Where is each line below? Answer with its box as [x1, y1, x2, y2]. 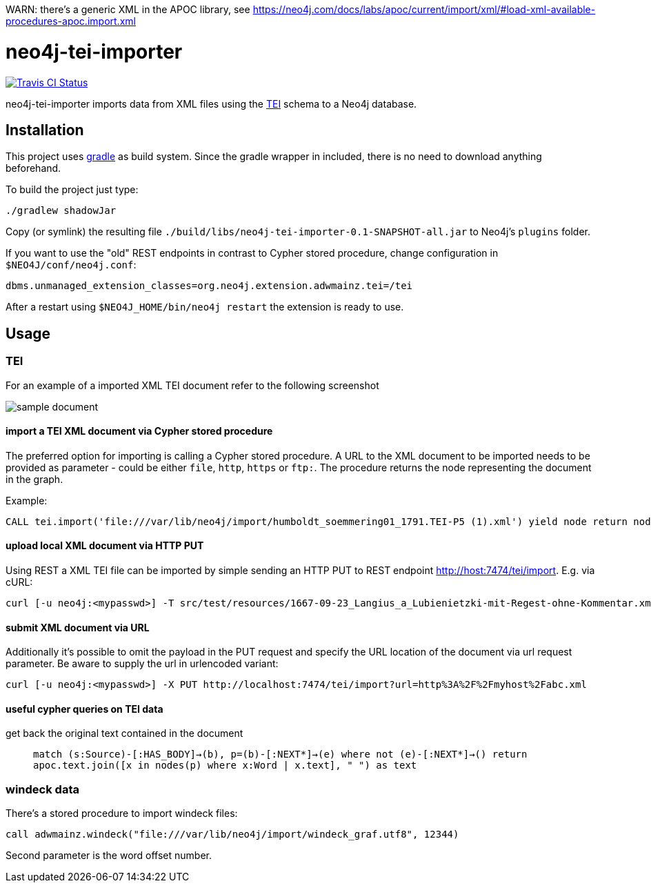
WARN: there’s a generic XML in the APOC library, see [6, 3, 250, 15]
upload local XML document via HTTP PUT [6, 540, 204, 552]
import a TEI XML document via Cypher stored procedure [6, 425, 273, 437]
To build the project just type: [6, 184, 139, 196]
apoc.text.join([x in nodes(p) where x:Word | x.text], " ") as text [33, 760, 417, 771]
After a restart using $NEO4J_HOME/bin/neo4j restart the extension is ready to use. [6, 301, 404, 313]
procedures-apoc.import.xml [6, 15, 136, 27]
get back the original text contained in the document [6, 727, 243, 740]
